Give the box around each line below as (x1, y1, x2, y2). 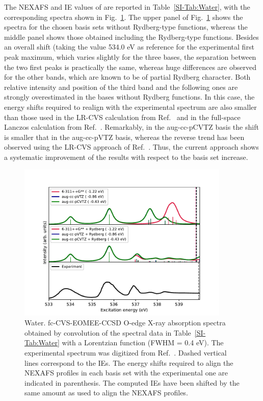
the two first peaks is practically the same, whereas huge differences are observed (4, 61, 256, 72)
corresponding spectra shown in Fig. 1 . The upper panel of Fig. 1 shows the (4, 11, 243, 22)
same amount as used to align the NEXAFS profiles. (24, 387, 188, 398)
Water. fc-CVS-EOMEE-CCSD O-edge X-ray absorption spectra (24, 317, 226, 328)
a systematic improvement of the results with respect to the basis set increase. (4, 151, 248, 162)
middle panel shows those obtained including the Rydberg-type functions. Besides (4, 31, 259, 42)
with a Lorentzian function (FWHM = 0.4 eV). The (62, 337, 224, 348)
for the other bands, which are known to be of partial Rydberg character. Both (4, 72, 251, 82)
